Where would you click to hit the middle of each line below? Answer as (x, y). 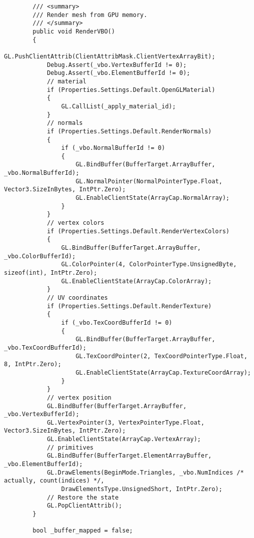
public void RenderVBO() (74, 31)
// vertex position (79, 397)
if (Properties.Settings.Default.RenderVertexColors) (138, 231)
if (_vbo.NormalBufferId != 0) (113, 148)
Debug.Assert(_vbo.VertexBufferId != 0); (117, 65)
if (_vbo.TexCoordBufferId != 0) (117, 322)
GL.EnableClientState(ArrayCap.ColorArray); (136, 281)
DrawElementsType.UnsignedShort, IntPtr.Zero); (142, 489)
